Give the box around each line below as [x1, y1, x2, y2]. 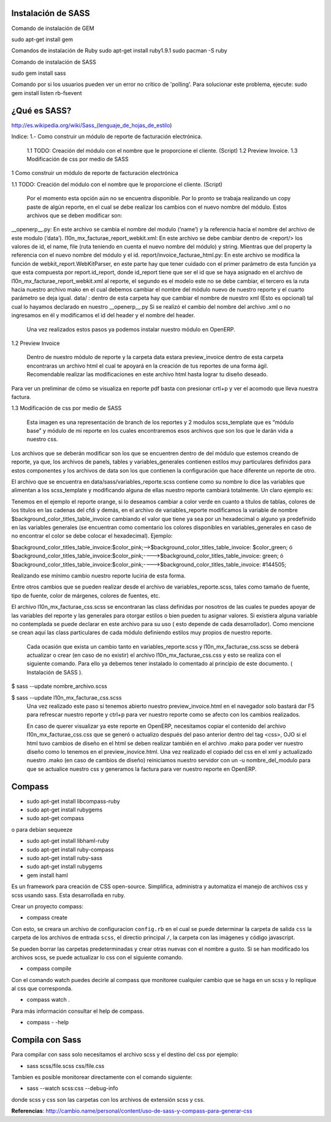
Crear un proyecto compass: [11, 902, 84, 910]
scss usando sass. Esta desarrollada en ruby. [11, 891, 126, 899]
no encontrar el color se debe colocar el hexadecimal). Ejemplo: [11, 532, 173, 540]
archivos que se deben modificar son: [26, 212, 123, 219]
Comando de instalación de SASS [11, 58, 96, 66]
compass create [26, 914, 67, 921]
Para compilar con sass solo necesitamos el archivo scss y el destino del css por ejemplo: [11, 1051, 239, 1058]
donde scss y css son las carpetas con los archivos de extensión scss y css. [11, 1096, 205, 1103]
